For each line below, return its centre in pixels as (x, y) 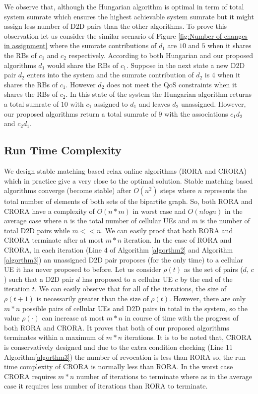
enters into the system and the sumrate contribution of (110, 75)
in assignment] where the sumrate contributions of (80, 45)
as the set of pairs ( (213, 269)
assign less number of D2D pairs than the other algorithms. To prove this (116, 26)
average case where (33, 221)
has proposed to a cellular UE (127, 279)
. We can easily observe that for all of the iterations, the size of (130, 289)
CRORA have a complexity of (49, 211)
